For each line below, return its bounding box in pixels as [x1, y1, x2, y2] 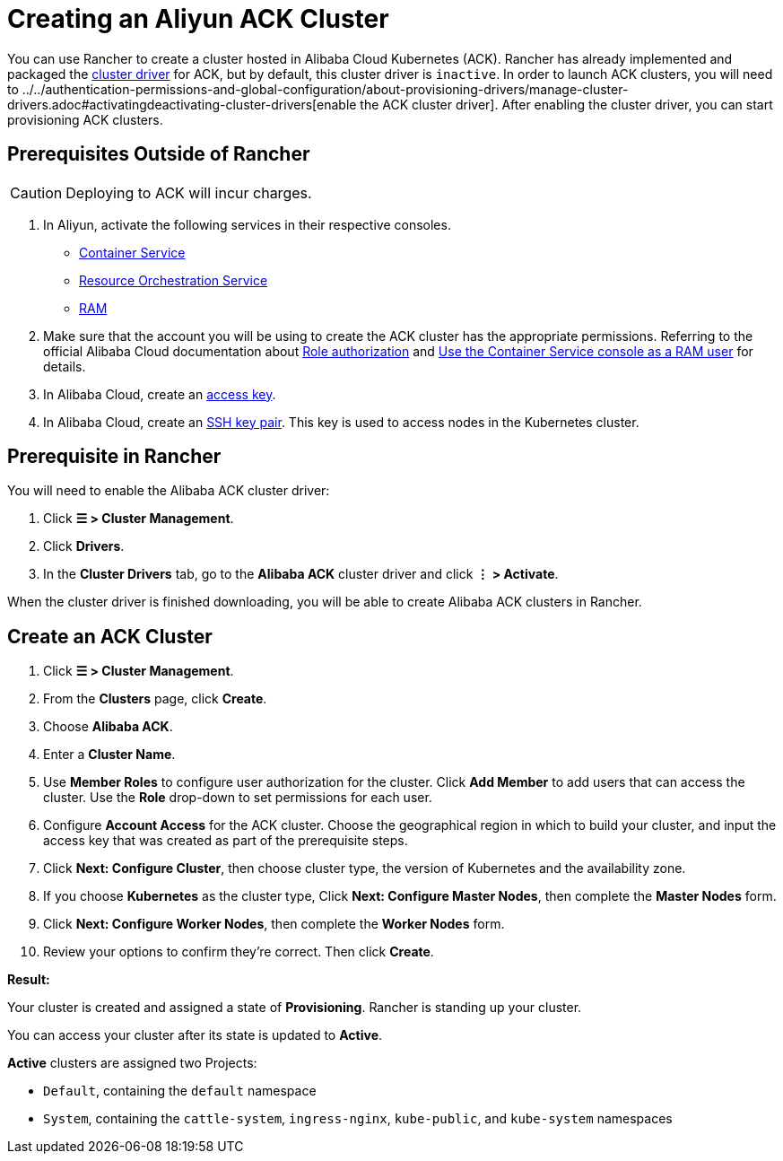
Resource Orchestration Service [79, 272, 268, 288]
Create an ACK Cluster [7, 624, 213, 648]
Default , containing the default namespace [43, 1083, 317, 1099]
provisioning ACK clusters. [7, 111, 163, 127]
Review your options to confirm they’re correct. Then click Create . [43, 944, 434, 960]
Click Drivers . [43, 538, 125, 554]
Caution [10, 183, 63, 202]
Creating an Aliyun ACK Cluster [7, 4, 389, 34]
